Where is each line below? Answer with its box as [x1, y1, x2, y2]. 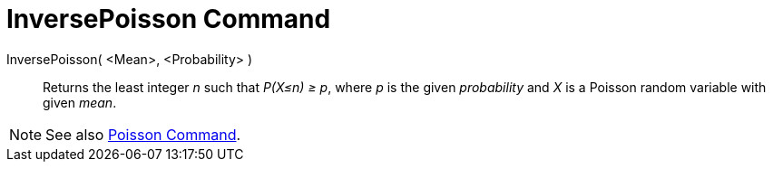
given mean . [43, 94, 117, 110]
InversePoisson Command [6, 4, 331, 34]
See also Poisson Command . [45, 125, 241, 144]
